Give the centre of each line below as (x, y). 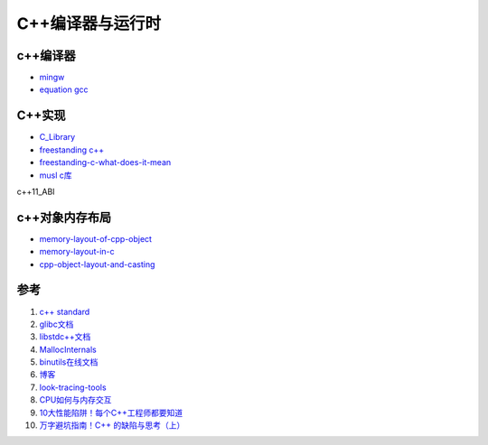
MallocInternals (68, 349)
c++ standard (65, 311)
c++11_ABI (36, 191)
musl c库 (56, 175)
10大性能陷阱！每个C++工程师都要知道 (111, 413)
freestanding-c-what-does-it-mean (105, 162)
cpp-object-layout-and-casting (97, 264)
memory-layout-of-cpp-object (96, 238)
